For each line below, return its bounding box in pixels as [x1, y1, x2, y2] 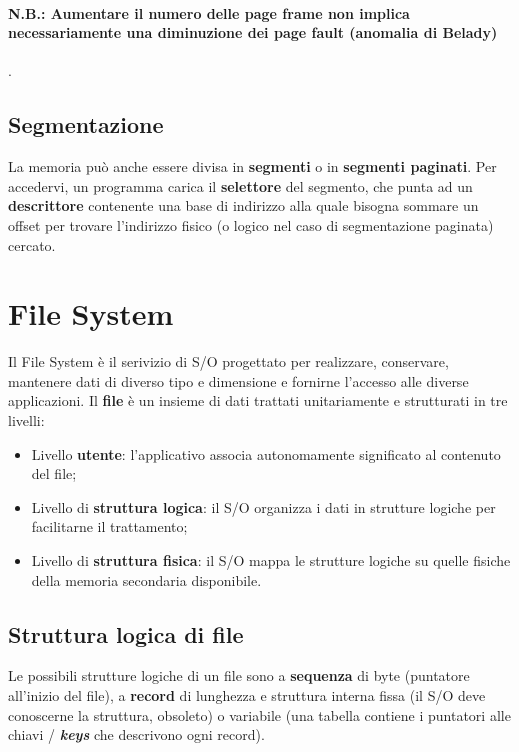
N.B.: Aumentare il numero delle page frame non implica [8, 2, 410, 23]
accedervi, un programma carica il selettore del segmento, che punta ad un [8, 175, 473, 196]
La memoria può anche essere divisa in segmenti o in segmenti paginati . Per [8, 156, 497, 177]
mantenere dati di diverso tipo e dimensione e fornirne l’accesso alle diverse [8, 370, 469, 391]
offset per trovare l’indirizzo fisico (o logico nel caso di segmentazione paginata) [8, 214, 494, 235]
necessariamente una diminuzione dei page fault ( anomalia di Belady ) [8, 22, 498, 43]
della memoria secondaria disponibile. [31, 569, 262, 590]
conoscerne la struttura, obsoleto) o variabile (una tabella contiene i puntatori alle [8, 704, 511, 725]
